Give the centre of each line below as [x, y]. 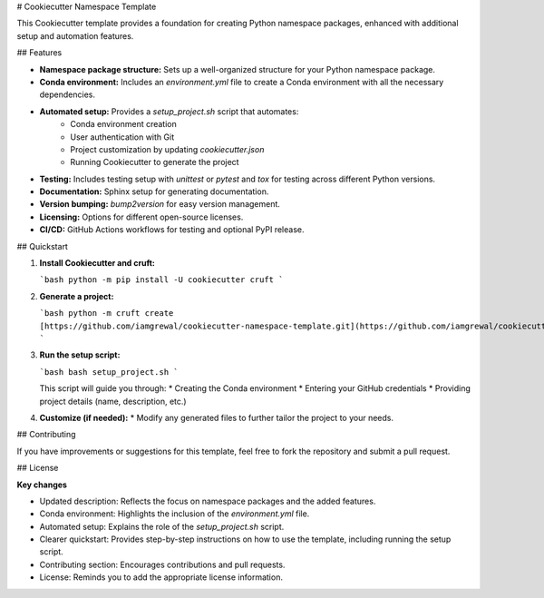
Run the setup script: [80, 355]
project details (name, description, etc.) [113, 401]
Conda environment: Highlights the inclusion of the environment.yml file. [175, 514]
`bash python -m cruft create [107, 314]
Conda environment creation [123, 124]
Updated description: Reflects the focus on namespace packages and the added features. [208, 501]
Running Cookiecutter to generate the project [155, 162]
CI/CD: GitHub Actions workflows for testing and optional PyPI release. [172, 230]
